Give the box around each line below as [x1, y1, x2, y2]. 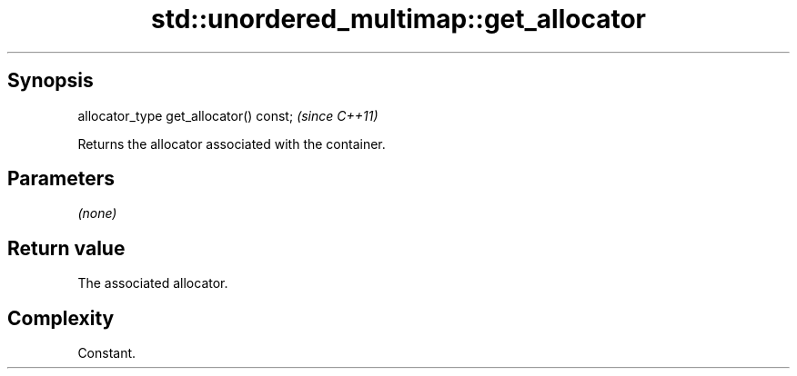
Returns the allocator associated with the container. [77, 135, 386, 152]
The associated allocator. [77, 275, 228, 292]
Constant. [77, 345, 136, 361]
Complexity [7, 306, 115, 330]
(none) [77, 205, 117, 222]
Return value [7, 236, 126, 260]
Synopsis [7, 69, 94, 93]
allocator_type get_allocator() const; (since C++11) [77, 107, 378, 124]
